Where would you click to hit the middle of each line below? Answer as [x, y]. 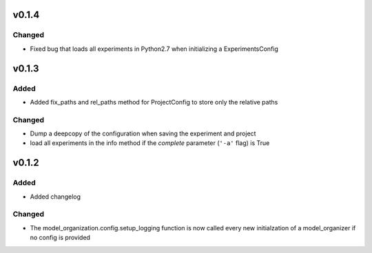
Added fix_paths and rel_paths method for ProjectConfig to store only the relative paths [154, 102]
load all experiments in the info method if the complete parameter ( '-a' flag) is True [150, 143]
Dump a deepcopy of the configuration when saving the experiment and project [143, 133]
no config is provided [60, 238]
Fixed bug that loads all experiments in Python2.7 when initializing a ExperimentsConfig [154, 49]
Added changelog [55, 197]
